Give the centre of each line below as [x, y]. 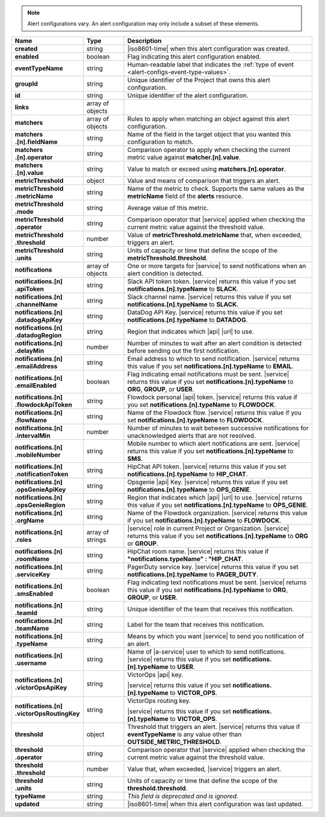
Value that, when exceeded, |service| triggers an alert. [204, 769]
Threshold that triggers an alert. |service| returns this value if [214, 726]
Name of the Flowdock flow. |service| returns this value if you [215, 412]
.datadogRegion [38, 335]
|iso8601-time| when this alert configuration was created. [209, 48]
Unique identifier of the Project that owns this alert [199, 80]
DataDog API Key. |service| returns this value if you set [205, 312]
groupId [26, 83]
